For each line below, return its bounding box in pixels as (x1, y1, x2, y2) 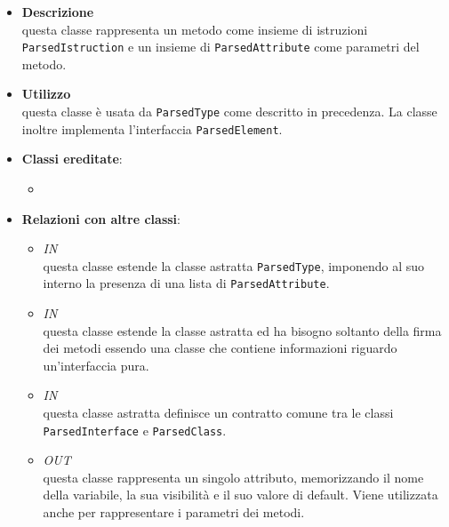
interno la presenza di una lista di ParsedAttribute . (43, 274, 330, 292)
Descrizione (21, 3, 94, 20)
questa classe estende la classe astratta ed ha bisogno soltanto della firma (43, 321, 442, 339)
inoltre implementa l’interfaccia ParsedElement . (21, 119, 283, 138)
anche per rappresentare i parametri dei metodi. (43, 503, 305, 522)
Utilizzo (21, 84, 71, 103)
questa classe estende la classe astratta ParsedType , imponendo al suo (43, 256, 425, 275)
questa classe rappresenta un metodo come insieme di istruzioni (21, 20, 368, 38)
